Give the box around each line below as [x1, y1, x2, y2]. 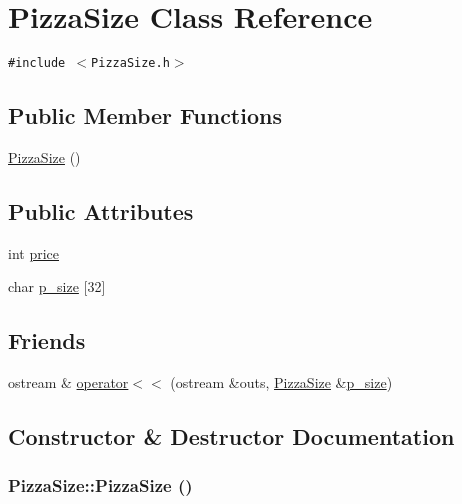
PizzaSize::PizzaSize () [8, 473, 193, 498]
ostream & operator [8, 372, 129, 393]
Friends [8, 325, 86, 356]
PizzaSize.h [91, 56, 170, 71]
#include [8, 56, 66, 71]
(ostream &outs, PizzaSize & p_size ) [170, 372, 393, 393]
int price [8, 242, 60, 263]
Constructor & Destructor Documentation [8, 421, 455, 452]
